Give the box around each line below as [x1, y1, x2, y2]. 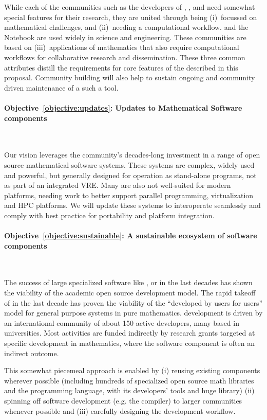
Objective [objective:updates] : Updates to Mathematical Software [4, 102, 242, 113]
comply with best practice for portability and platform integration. [4, 209, 215, 220]
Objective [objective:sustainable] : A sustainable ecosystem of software [4, 230, 257, 241]
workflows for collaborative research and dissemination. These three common [4, 51, 245, 62]
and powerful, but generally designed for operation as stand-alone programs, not [4, 169, 257, 180]
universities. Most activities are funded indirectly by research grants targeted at [4, 327, 255, 338]
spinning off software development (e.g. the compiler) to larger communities [4, 395, 242, 406]
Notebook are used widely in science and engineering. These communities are [4, 31, 246, 42]
